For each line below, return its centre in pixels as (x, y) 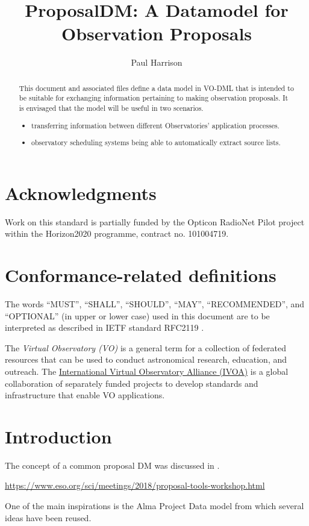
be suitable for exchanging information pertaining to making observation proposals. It (154, 98)
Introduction (58, 436)
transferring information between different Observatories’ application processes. (155, 125)
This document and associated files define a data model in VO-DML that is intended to (156, 88)
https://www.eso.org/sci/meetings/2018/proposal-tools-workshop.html (135, 485)
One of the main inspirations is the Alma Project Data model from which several (154, 506)
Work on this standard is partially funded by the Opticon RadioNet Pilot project (155, 221)
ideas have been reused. (48, 517)
